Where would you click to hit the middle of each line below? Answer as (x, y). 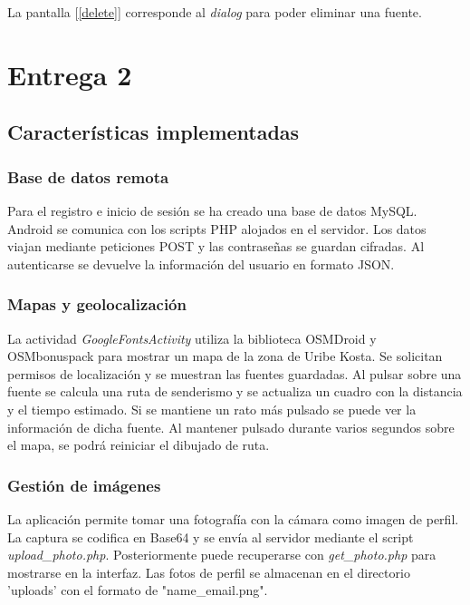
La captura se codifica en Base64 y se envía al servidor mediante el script (211, 537)
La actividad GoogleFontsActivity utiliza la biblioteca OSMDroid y (192, 338)
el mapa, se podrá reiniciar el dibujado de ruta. (139, 445)
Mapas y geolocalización (97, 304)
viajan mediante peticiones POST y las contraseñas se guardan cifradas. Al (216, 246)
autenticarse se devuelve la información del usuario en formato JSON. (201, 263)
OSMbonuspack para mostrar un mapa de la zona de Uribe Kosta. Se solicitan (225, 356)
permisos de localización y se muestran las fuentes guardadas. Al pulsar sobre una (235, 373)
